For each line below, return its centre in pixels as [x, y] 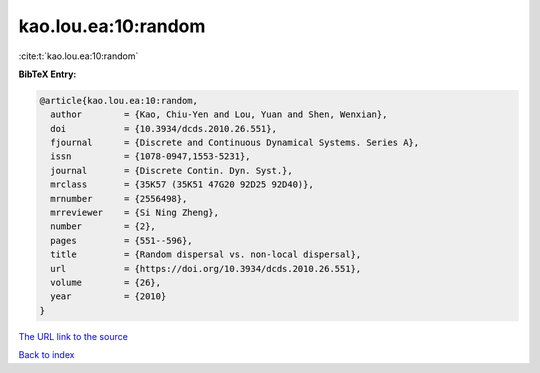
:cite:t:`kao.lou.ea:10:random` [78, 56]
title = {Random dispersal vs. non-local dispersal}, [206, 254]
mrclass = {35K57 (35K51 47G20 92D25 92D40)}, [182, 184]
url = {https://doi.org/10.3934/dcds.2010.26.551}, [206, 268]
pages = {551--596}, [122, 240]
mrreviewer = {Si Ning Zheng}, [135, 213]
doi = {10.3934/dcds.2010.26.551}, [163, 128]
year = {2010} [108, 296]
